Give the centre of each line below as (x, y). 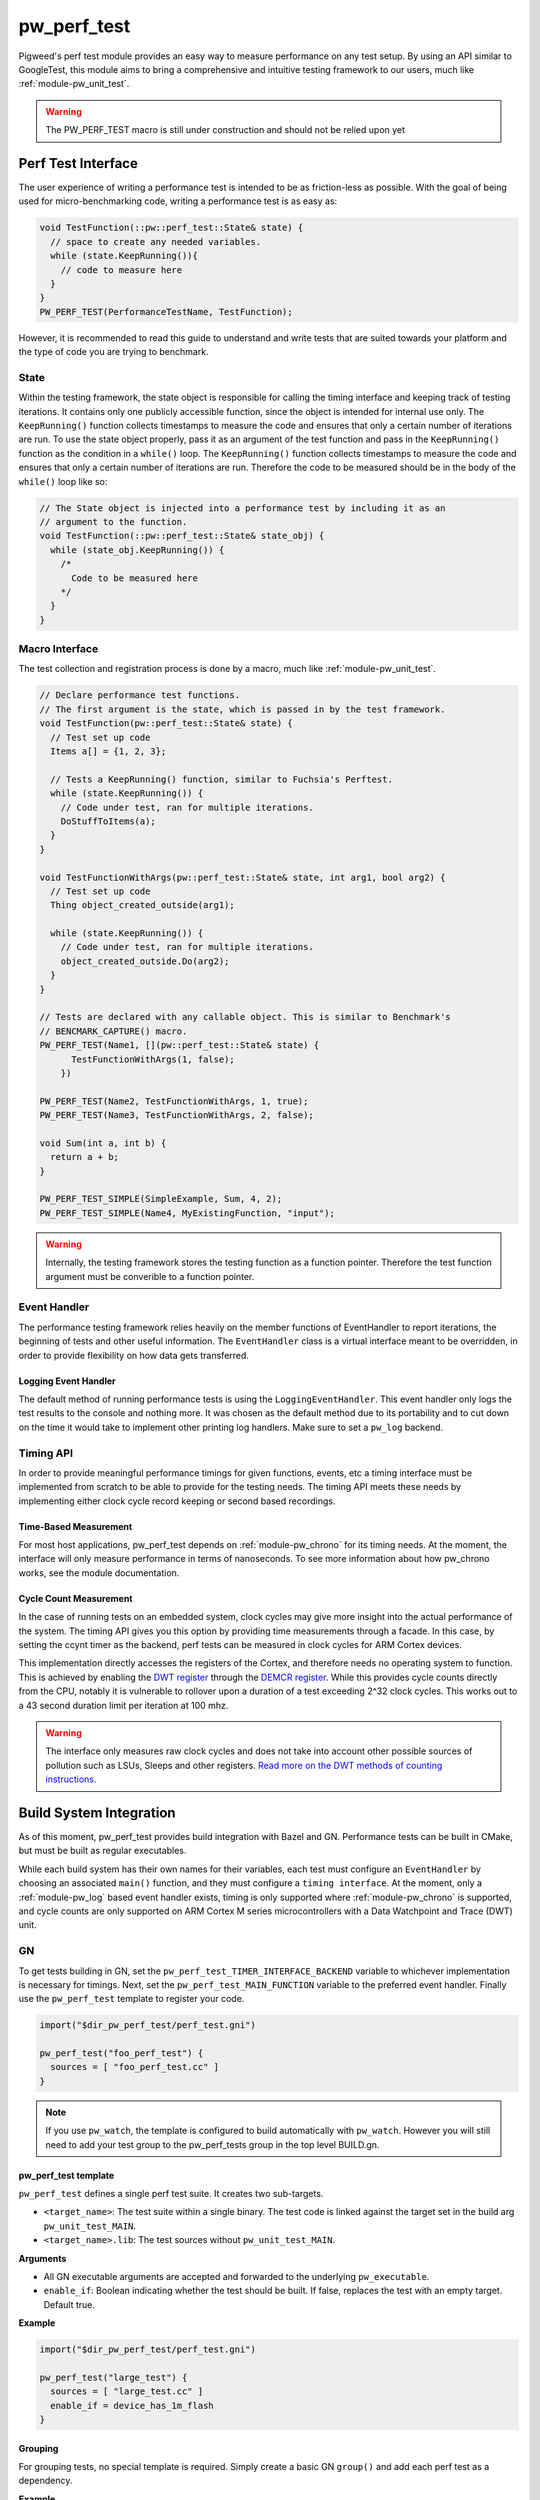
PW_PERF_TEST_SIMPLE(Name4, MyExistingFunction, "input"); (187, 1213)
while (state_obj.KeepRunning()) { (137, 549)
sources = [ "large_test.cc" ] (127, 2391)
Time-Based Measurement (75, 1526)
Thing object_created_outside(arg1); (142, 905)
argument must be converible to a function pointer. (150, 1276)
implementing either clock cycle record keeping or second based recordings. (177, 1501)
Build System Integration (97, 1812)
